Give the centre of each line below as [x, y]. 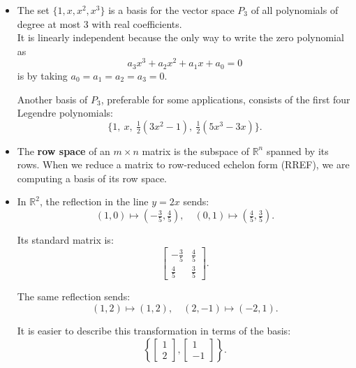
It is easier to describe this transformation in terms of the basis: [154, 330]
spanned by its [297, 150]
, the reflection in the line [94, 201]
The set [33, 10]
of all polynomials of [295, 10]
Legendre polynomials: [65, 113]
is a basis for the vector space [171, 10]
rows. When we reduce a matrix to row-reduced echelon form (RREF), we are [183, 164]
